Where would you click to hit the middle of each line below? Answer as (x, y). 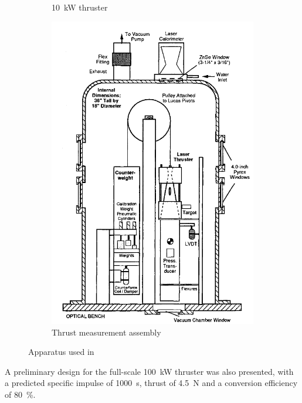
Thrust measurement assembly (106, 332)
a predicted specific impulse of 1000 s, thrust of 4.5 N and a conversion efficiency (151, 383)
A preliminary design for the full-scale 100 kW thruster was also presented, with (149, 371)
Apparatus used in (61, 352)
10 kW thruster (80, 7)
